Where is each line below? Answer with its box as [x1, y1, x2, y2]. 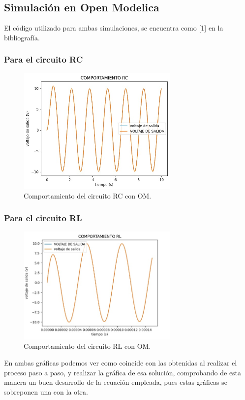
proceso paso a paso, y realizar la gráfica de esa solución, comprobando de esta [4, 367, 242, 377]
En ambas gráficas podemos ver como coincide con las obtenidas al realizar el [4, 358, 237, 367]
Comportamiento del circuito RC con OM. [24, 191, 152, 201]
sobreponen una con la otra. [4, 386, 88, 397]
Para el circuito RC [4, 53, 83, 66]
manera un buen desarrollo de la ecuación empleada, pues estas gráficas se [4, 377, 228, 387]
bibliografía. [4, 32, 40, 42]
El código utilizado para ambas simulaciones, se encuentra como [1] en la [4, 23, 223, 33]
